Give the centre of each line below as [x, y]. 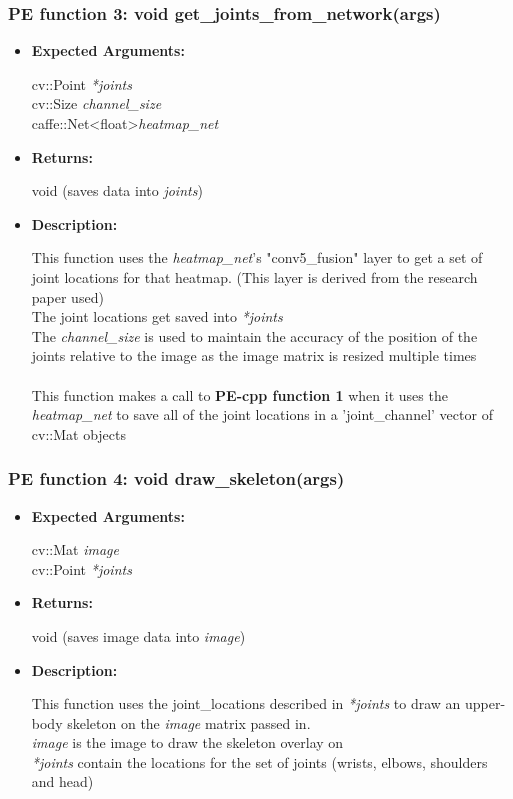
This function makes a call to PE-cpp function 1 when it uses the [239, 394]
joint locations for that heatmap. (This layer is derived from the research [254, 276]
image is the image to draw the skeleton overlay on [187, 742]
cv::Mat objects [78, 433]
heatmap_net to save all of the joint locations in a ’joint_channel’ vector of [262, 414]
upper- [485, 703]
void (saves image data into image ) [138, 635]
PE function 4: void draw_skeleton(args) [176, 478]
